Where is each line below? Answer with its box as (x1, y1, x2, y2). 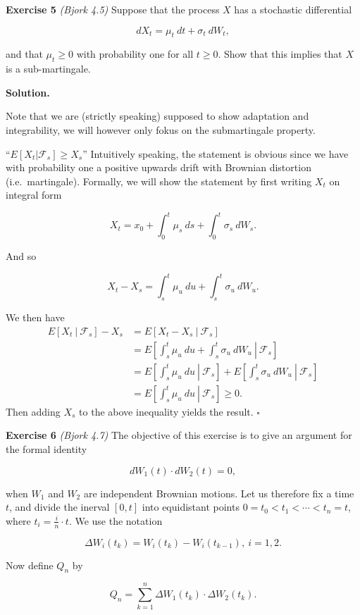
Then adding (6, 404, 61, 418)
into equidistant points (142, 499, 240, 514)
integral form (6, 187, 62, 202)
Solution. (6, 85, 50, 99)
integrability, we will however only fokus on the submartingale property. (6, 122, 316, 137)
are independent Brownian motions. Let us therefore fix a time (83, 485, 354, 500)
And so (6, 249, 37, 263)
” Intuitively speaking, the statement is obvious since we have (82, 146, 349, 161)
